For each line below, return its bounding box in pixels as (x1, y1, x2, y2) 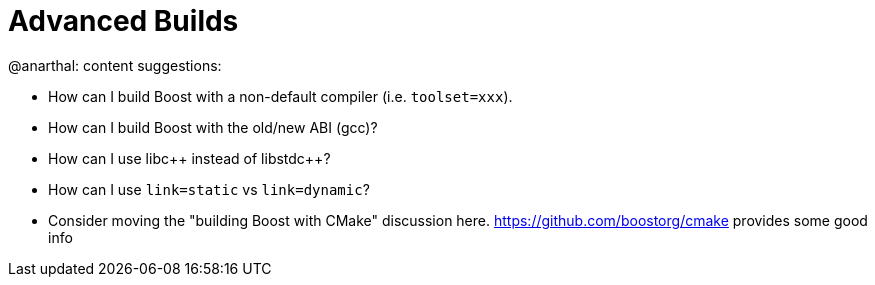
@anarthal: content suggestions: (8, 56, 222, 74)
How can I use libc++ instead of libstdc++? (48, 149, 331, 167)
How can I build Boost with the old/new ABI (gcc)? (48, 118, 378, 136)
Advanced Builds (8, 4, 239, 38)
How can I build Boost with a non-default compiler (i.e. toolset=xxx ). (48, 87, 513, 105)
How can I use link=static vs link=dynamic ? (48, 180, 370, 198)
